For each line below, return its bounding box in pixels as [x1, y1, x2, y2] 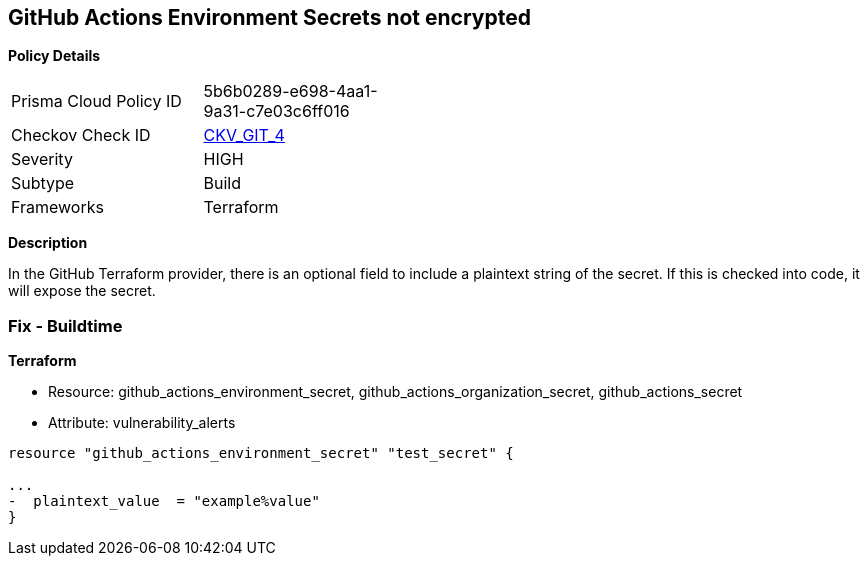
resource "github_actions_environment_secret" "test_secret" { [8, 445, 514, 462]
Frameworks [11, 197, 104, 218]
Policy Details [8, 47, 101, 65]
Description [8, 234, 88, 252]
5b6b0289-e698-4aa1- [203, 81, 378, 102]
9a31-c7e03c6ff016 [203, 101, 350, 122]
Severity [11, 149, 73, 170]
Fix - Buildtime [8, 315, 123, 336]
